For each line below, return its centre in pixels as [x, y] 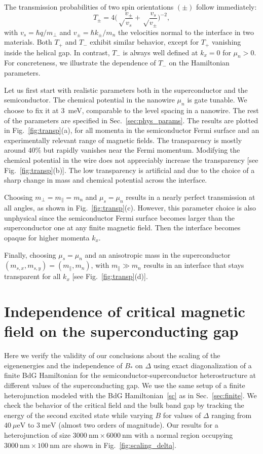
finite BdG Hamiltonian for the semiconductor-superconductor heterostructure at [130, 375]
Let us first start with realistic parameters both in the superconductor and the [126, 90]
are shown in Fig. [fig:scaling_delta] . [119, 445]
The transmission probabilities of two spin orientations [89, 7]
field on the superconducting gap [121, 331]
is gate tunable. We [217, 100]
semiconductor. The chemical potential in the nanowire [89, 100]
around [15, 150]
